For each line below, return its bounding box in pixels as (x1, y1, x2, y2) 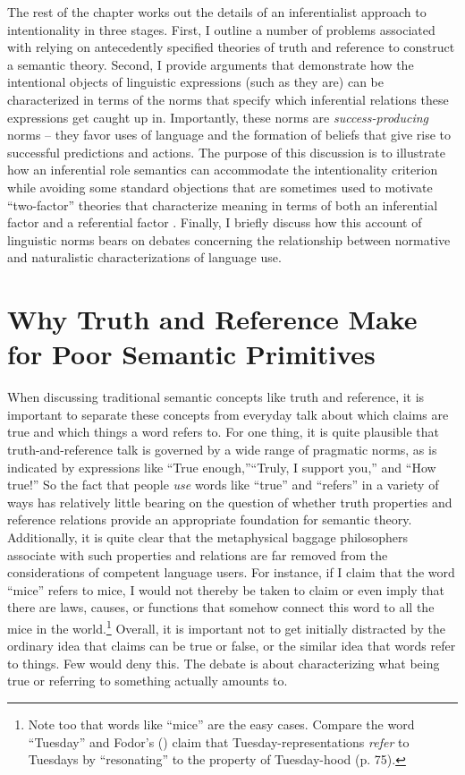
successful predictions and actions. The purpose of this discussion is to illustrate (7, 142, 445, 161)
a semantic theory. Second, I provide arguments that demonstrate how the (7, 55, 414, 73)
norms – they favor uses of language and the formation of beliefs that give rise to (7, 125, 451, 144)
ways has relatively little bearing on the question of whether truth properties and (7, 492, 452, 511)
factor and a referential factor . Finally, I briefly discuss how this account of (7, 213, 422, 232)
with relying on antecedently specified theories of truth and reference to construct (7, 38, 455, 56)
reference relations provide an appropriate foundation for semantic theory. (7, 510, 412, 529)
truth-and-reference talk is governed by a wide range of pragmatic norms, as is (7, 440, 437, 458)
